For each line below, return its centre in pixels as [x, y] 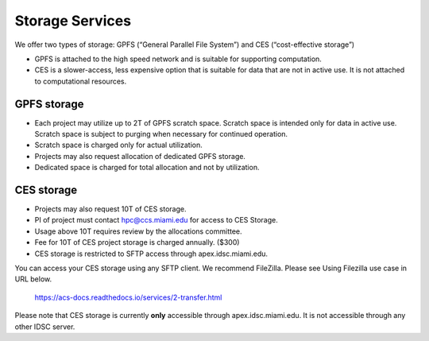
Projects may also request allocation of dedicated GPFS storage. [140, 156]
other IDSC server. [45, 327]
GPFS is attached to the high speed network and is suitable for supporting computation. [178, 59]
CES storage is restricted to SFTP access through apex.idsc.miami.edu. [151, 254]
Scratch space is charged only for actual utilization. [118, 145]
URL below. [33, 279]
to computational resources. [81, 81]
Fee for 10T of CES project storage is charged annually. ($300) [137, 242]
